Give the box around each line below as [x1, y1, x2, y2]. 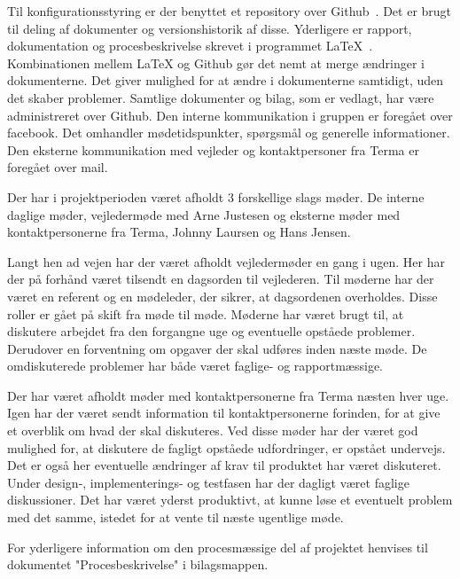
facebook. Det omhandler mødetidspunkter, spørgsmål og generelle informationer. [7, 123, 450, 142]
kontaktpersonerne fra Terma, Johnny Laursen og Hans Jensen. [7, 223, 351, 241]
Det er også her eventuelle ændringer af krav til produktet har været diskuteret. [7, 456, 441, 474]
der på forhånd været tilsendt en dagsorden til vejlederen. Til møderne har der [7, 270, 434, 288]
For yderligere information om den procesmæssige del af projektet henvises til [7, 537, 428, 556]
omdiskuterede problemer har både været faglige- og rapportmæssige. [7, 356, 384, 375]
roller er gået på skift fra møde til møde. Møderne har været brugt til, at [7, 304, 404, 323]
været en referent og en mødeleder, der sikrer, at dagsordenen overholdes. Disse [7, 286, 438, 305]
